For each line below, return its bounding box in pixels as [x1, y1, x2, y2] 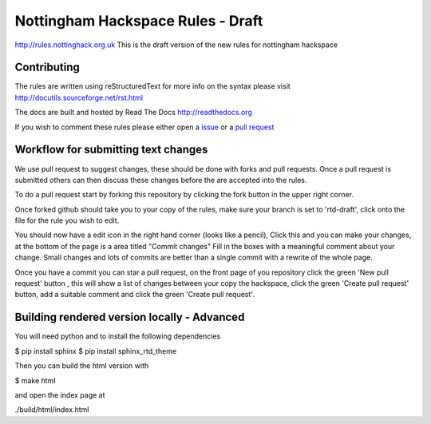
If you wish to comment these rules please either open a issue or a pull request [14, 122, 275, 132]
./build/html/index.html [14, 405, 89, 414]
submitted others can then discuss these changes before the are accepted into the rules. [14, 175, 307, 184]
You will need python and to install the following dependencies [14, 331, 221, 341]
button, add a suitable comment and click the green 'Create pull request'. [14, 290, 255, 299]
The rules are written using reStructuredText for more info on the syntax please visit [14, 81, 291, 91]
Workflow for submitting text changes [14, 143, 208, 157]
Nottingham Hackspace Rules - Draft [14, 12, 263, 30]
